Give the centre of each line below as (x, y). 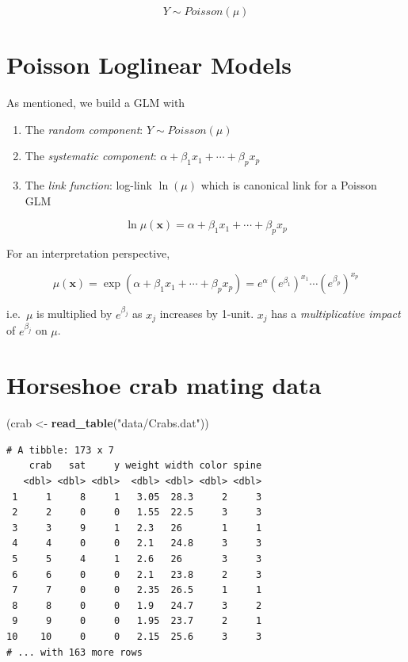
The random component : (84, 129)
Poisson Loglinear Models (149, 65)
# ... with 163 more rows (74, 652)
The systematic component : (91, 156)
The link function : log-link (88, 185)
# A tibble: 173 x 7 (61, 450)
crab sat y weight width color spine (145, 466)
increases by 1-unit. (207, 314)
